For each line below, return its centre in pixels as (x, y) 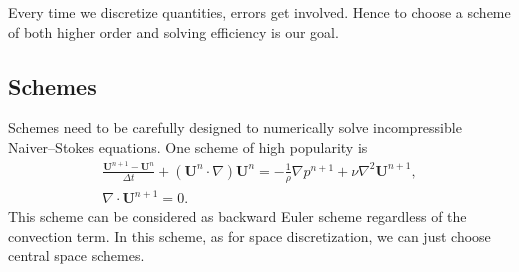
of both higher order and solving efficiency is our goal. (173, 31)
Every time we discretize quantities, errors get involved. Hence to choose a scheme (259, 12)
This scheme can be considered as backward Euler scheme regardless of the (237, 216)
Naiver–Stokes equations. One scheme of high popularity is (188, 146)
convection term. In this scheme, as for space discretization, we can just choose (249, 235)
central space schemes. (76, 255)
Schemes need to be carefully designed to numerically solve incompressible (235, 127)
